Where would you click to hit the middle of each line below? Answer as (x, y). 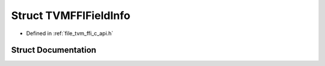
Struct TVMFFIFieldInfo (71, 15)
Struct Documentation (54, 50)
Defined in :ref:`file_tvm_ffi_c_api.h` (70, 33)
